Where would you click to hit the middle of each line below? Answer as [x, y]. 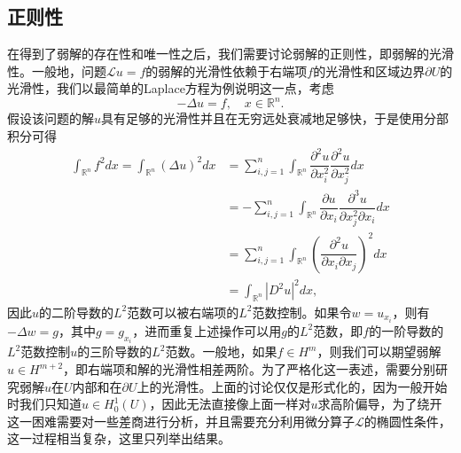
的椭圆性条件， [407, 421]
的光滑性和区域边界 [369, 70]
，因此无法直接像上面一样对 [230, 404]
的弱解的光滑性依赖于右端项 [227, 70]
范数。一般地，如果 [221, 351]
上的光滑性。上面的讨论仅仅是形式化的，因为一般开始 [292, 386]
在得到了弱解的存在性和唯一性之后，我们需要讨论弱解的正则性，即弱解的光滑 [230, 54]
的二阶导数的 [77, 312]
